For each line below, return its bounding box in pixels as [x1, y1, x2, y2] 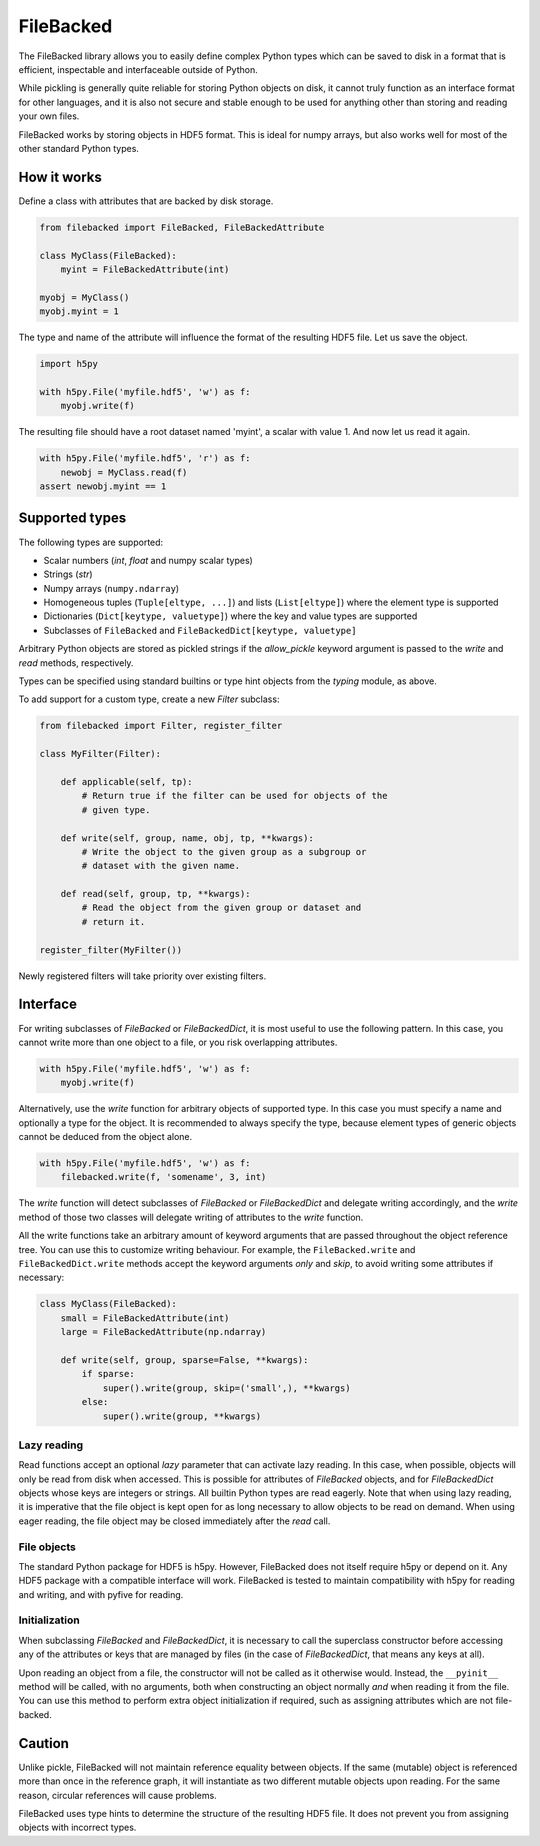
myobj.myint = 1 [39, 306, 120, 317]
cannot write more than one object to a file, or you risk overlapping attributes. [18, 1036, 338, 1048]
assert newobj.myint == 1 [39, 481, 167, 492]
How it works [18, 168, 102, 185]
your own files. [18, 110, 80, 122]
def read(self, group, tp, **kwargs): [60, 888, 251, 900]
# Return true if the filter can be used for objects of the [81, 790, 388, 802]
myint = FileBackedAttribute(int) [60, 263, 230, 275]
